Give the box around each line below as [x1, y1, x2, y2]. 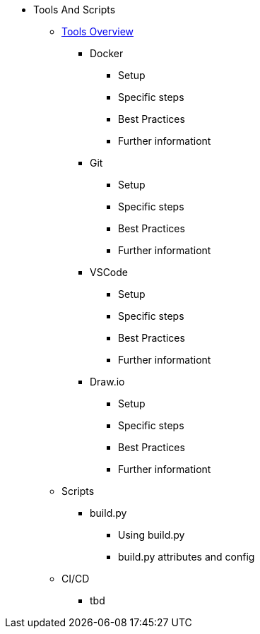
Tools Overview [61, 25, 134, 37]
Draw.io [90, 376, 125, 388]
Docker [90, 47, 124, 59]
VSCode [90, 266, 128, 278]
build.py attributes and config [118, 551, 255, 563]
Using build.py [118, 529, 185, 541]
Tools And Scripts [33, 4, 116, 16]
